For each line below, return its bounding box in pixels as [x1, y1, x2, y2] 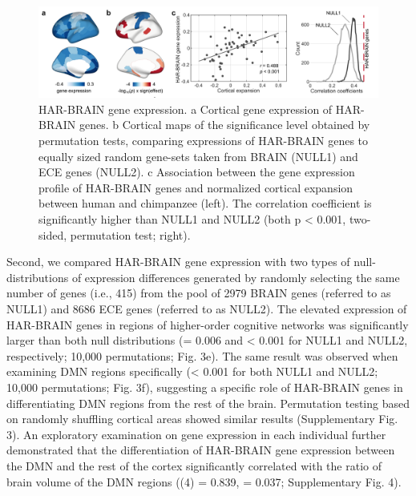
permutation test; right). [70, 226, 191, 243]
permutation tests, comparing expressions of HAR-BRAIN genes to [38, 132, 369, 149]
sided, [38, 226, 67, 243]
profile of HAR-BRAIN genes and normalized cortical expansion [38, 179, 353, 196]
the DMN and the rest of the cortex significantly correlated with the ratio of [6, 457, 382, 474]
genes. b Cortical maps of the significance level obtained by [79, 116, 370, 133]
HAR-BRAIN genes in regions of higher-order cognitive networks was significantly [6, 316, 409, 333]
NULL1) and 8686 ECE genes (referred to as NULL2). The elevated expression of [6, 300, 407, 317]
